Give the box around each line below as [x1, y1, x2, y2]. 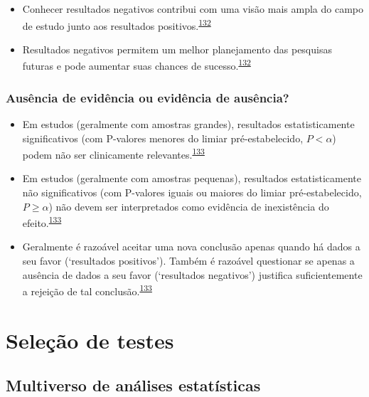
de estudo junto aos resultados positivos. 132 [22, 16, 211, 33]
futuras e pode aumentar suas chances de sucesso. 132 [22, 56, 251, 73]
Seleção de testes [6, 325, 174, 354]
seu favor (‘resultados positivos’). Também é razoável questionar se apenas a [22, 253, 355, 268]
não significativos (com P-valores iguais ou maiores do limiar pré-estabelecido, [22, 184, 362, 199]
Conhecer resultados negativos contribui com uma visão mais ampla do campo [22, 1, 363, 16]
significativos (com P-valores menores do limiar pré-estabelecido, [22, 130, 304, 145]
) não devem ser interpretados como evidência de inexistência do [48, 198, 329, 213]
